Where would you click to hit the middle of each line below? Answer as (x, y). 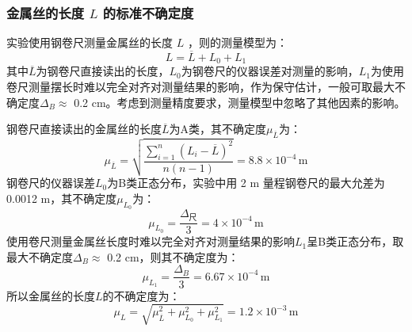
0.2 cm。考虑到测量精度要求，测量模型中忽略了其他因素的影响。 (240, 102)
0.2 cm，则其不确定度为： (173, 256)
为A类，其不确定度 (218, 129)
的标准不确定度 (148, 12)
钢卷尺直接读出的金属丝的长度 (84, 129)
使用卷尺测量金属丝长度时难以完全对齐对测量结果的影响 (151, 241)
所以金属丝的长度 (51, 295)
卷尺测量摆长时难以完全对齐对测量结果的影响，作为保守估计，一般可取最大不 (206, 87)
